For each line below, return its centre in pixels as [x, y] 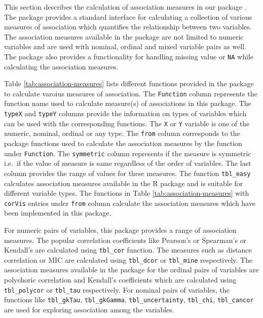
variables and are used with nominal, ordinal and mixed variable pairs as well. [125, 46]
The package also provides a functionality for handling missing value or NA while [129, 56]
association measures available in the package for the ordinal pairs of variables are [131, 270]
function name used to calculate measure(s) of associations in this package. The [128, 103]
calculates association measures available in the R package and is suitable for [124, 183]
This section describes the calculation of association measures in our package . [125, 7]
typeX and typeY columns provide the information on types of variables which [125, 113]
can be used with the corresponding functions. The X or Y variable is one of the [127, 123]
